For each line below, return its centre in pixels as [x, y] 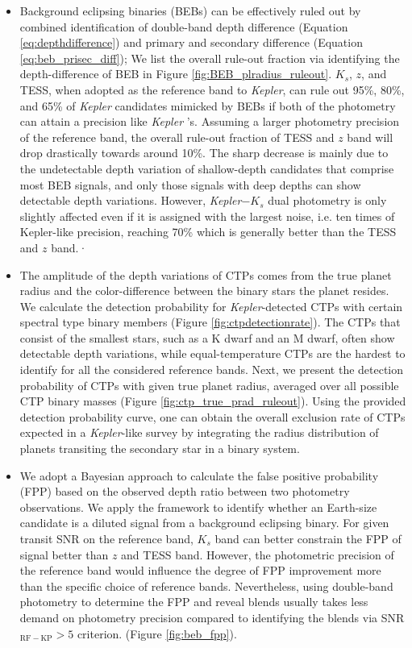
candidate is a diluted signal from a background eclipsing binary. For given [204, 523]
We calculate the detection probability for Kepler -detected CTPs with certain [211, 306]
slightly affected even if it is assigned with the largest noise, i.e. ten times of [207, 216]
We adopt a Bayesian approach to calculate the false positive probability [199, 475]
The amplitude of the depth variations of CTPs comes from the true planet [206, 274]
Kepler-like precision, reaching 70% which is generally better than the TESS [208, 232]
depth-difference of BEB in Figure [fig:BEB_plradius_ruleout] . [176, 74]
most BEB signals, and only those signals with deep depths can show [190, 184]
